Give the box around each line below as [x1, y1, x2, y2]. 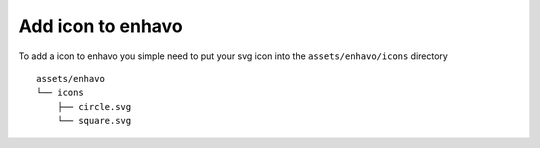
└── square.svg [56, 115, 132, 127]
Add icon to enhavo [18, 15, 184, 37]
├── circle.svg [56, 101, 132, 112]
